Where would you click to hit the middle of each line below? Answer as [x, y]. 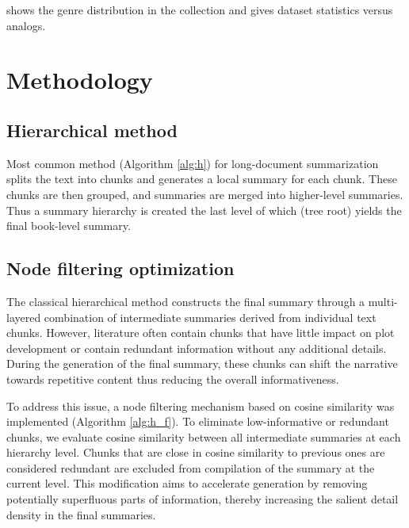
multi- [383, 301]
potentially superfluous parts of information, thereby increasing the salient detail [203, 499]
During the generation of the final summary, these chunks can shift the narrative [202, 363]
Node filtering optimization [120, 268]
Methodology [80, 80]
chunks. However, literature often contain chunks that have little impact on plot [201, 333]
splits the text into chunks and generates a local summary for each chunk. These [202, 179]
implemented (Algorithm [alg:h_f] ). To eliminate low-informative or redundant [198, 421]
